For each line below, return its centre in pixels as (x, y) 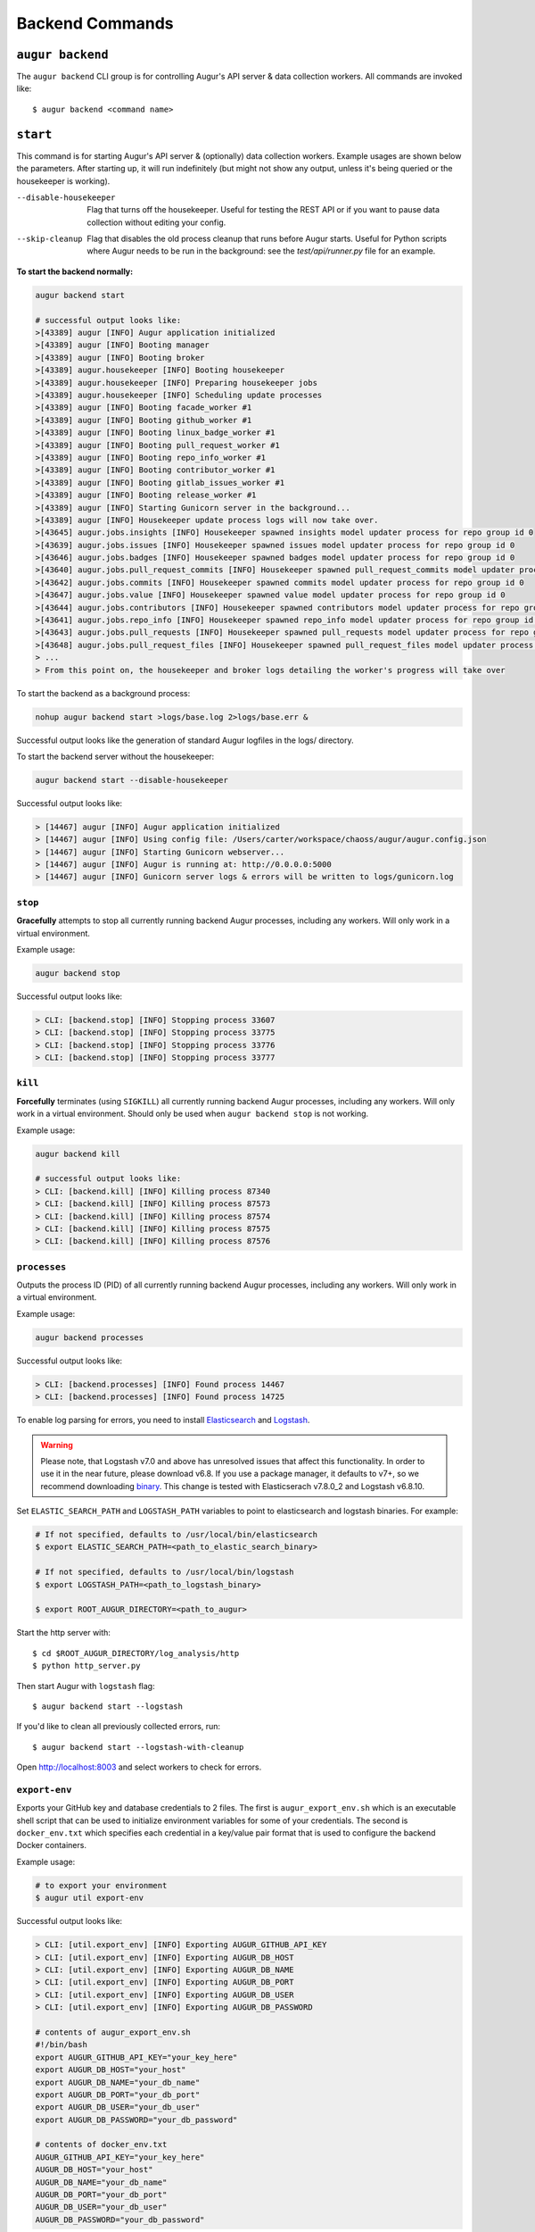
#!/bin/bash (62, 2045)
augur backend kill (78, 1153)
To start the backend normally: (75, 271)
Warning (57, 1445)
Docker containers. (51, 1845)
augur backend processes (90, 1337)
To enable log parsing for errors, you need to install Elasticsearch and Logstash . (163, 1420)
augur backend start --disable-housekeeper (132, 780)
